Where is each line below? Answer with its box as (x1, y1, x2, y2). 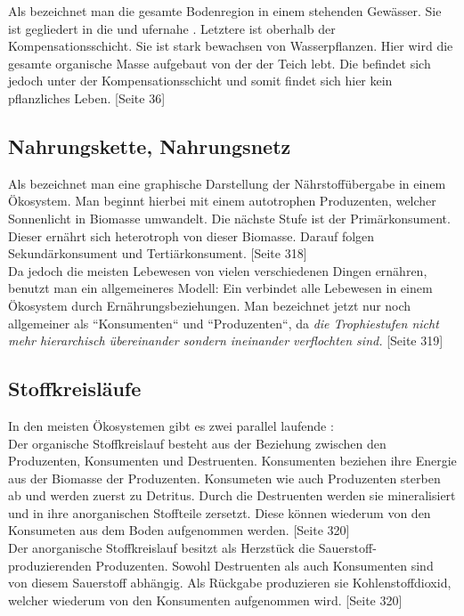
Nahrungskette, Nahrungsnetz (8, 132, 291, 159)
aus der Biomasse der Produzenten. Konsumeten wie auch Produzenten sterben (8, 468, 441, 487)
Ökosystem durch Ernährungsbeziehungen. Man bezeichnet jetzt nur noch (8, 296, 411, 314)
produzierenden (8, 555, 92, 574)
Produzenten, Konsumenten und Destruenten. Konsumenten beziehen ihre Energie (8, 451, 457, 470)
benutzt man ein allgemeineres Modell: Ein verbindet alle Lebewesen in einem (8, 279, 433, 297)
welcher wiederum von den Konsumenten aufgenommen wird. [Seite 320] (8, 590, 403, 609)
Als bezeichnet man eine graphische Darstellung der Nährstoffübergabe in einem (8, 174, 446, 192)
